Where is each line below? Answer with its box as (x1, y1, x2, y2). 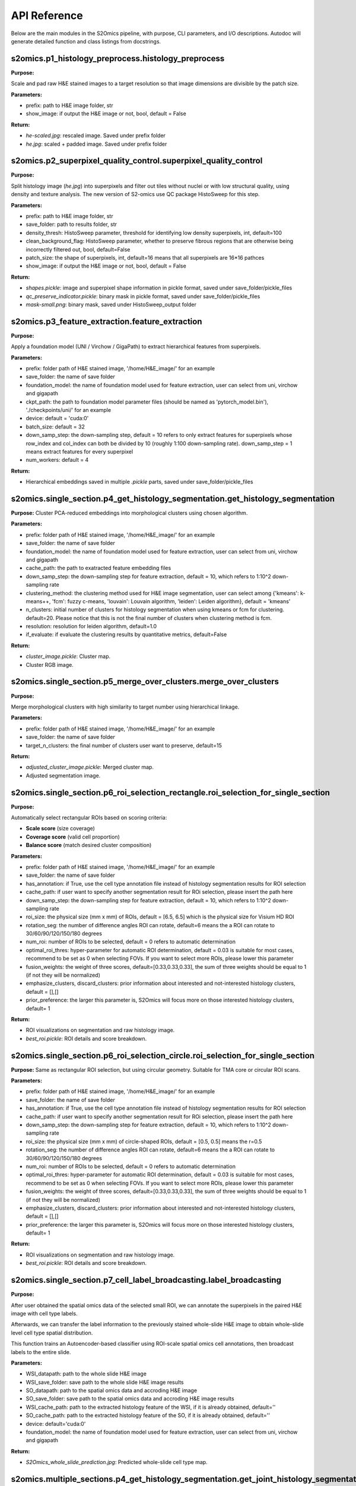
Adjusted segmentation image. (26, 772, 101, 779)
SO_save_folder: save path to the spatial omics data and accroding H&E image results (26, 1395, 234, 1402)
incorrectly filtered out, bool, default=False (26, 245, 131, 253)
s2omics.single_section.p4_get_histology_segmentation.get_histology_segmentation (11, 493, 335, 503)
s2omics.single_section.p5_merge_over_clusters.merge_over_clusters (11, 676, 279, 687)
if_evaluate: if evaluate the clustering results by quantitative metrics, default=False (26, 631, 227, 638)
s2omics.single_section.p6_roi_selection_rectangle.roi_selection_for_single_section (11, 788, 330, 798)
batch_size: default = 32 (26, 423, 85, 430)
